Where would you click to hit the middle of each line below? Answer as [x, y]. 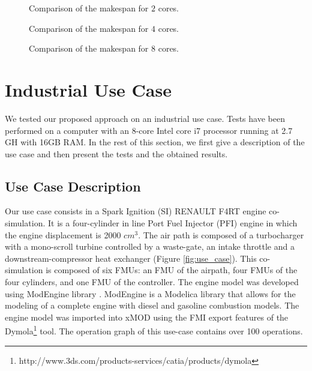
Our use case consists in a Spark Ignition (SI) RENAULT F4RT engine [136, 211]
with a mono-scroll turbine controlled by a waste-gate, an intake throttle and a [150, 246]
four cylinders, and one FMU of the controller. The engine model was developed [152, 282]
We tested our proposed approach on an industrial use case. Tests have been [145, 118]
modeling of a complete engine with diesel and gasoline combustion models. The [152, 305]
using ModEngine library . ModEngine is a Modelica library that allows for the [150, 293]
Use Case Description [73, 186]
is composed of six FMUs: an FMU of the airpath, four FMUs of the [172, 270]
